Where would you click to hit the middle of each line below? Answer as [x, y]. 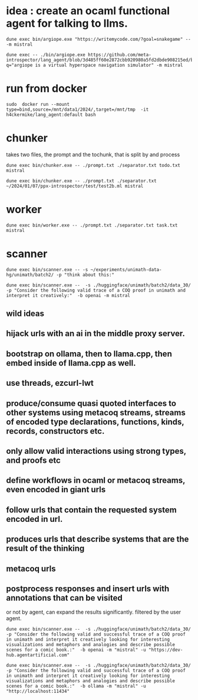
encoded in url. [34, 519]
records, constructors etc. [55, 431]
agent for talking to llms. [67, 23]
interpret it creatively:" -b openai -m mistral [68, 295]
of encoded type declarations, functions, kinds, [95, 422]
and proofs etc [33, 461]
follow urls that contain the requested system [91, 510]
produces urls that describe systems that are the [98, 539]
